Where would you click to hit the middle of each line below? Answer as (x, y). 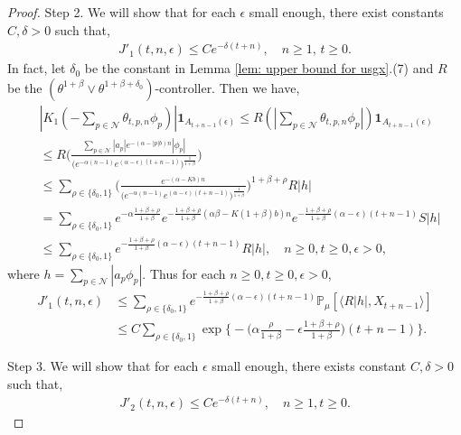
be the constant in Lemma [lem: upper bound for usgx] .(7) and (259, 68)
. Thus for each (184, 273)
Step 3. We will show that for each (103, 366)
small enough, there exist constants (346, 12)
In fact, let (37, 68)
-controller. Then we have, (227, 87)
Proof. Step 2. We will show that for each (122, 12)
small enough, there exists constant (309, 366)
